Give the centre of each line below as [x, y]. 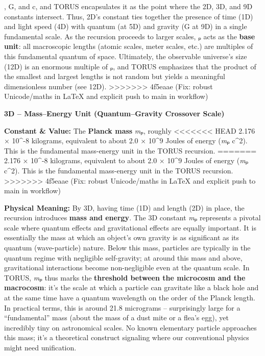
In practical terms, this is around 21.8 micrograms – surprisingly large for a [122, 307]
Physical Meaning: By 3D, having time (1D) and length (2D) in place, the [124, 207]
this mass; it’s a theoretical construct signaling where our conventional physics [127, 337]
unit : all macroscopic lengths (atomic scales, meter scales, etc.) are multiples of [129, 46]
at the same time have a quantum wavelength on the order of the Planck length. [130, 298]
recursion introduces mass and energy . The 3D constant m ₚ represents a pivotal [132, 218]
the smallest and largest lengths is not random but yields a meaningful [115, 76]
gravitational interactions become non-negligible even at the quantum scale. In [127, 268]
